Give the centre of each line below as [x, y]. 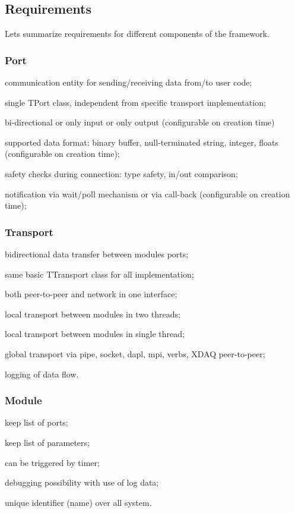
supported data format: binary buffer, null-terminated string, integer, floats [142, 142]
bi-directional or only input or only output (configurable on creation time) [140, 122]
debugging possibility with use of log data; [82, 482]
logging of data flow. [42, 374]
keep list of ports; [37, 422]
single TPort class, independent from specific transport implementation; [135, 102]
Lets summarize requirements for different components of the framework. [137, 34]
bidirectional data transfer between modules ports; [97, 254]
